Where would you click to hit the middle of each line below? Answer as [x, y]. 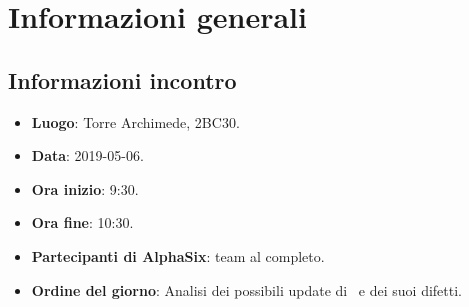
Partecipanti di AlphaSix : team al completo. [178, 255]
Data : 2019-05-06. [87, 155]
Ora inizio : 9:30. [85, 188]
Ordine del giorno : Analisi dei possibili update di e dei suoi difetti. [246, 289]
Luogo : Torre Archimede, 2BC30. [135, 121]
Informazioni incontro [122, 79]
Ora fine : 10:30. [82, 222]
